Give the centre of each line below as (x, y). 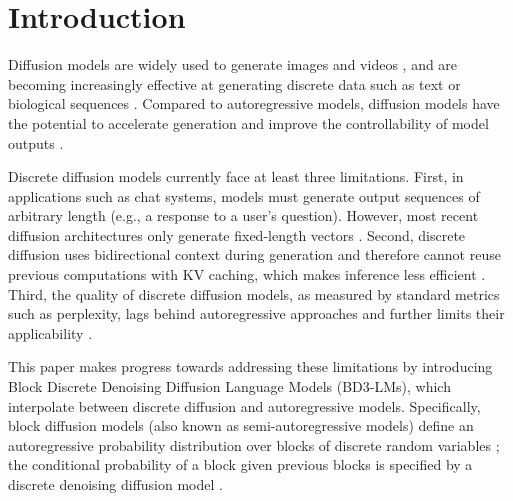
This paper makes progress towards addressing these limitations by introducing (250, 366)
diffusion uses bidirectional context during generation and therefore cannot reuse (254, 254)
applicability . (50, 332)
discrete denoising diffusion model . (115, 484)
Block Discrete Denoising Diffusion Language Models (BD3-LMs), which (229, 386)
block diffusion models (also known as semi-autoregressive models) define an (241, 425)
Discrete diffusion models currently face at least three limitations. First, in (236, 176)
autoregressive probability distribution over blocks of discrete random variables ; (254, 444)
